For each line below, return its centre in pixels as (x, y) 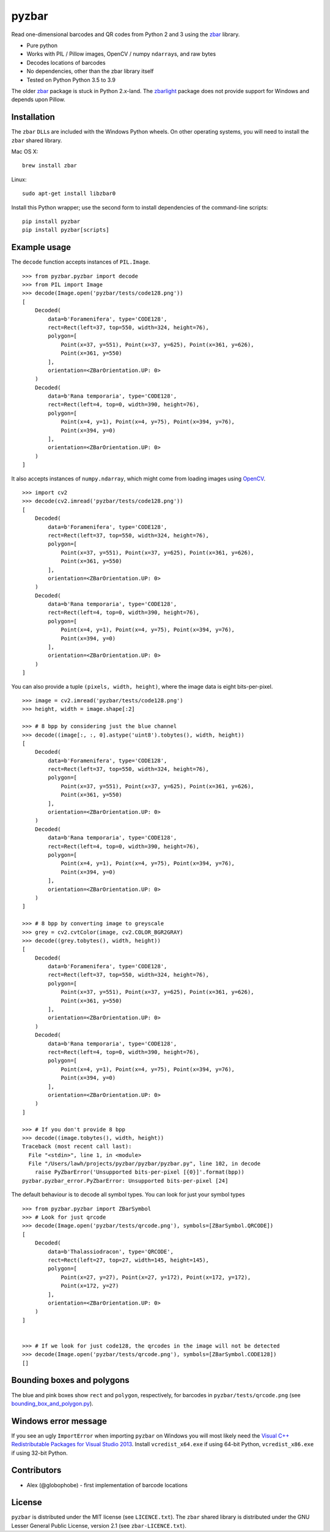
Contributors (36, 1470)
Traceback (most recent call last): (77, 1147)
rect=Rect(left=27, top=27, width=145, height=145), (128, 1260)
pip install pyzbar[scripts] (66, 230)
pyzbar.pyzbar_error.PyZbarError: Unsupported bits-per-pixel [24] (125, 1181)
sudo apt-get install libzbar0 (69, 194)
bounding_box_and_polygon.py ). (53, 1403)
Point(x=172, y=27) (90, 1286)
